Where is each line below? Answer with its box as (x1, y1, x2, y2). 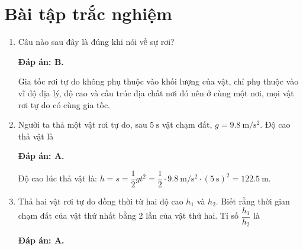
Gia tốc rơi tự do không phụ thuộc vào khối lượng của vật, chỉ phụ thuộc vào (18, 75, 299, 87)
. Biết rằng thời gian (215, 194, 290, 207)
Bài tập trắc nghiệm (4, 1, 172, 25)
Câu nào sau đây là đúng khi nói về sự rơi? (18, 35, 175, 48)
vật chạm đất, (162, 118, 212, 131)
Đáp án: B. (18, 55, 64, 67)
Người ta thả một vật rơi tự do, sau (18, 118, 147, 131)
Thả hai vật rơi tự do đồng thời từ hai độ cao (18, 194, 183, 207)
